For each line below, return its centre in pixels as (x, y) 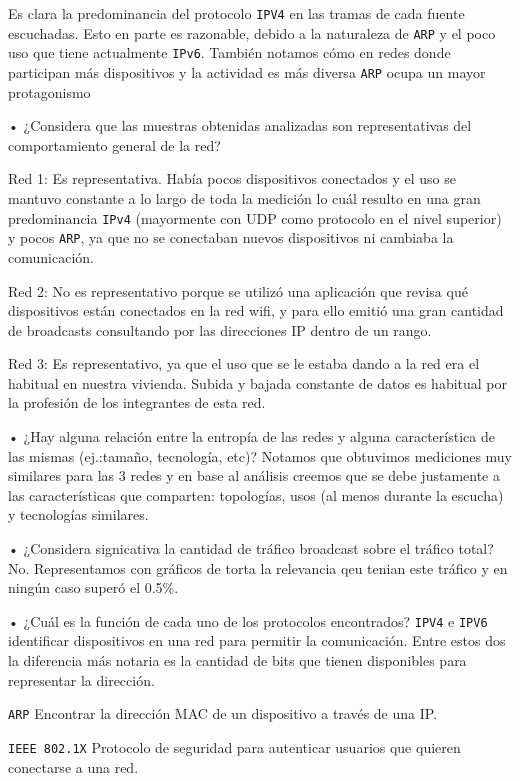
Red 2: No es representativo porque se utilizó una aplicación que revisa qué (238, 290)
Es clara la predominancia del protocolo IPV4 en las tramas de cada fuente (236, 13)
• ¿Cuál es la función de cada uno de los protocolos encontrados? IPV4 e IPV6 (248, 620)
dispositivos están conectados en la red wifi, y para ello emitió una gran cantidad (256, 310)
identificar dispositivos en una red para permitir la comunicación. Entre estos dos (257, 640)
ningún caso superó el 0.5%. (93, 587)
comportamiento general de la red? (114, 144)
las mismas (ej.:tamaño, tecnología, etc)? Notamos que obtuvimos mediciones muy (260, 455)
